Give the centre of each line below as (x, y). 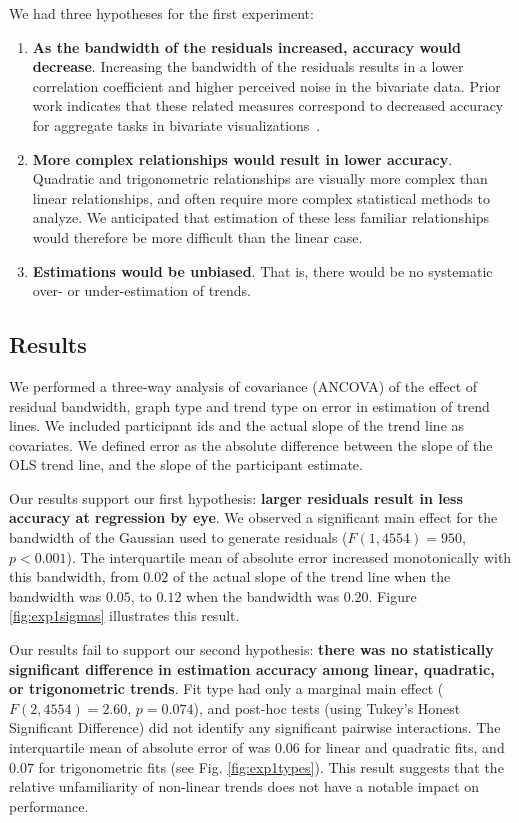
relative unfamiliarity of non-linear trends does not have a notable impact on (244, 786)
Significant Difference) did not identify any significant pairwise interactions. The (255, 727)
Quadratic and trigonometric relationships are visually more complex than (260, 178)
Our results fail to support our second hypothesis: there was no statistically (251, 649)
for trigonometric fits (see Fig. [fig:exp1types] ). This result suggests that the (271, 766)
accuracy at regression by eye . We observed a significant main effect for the (253, 517)
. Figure (392, 595)
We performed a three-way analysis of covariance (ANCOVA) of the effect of (243, 385)
